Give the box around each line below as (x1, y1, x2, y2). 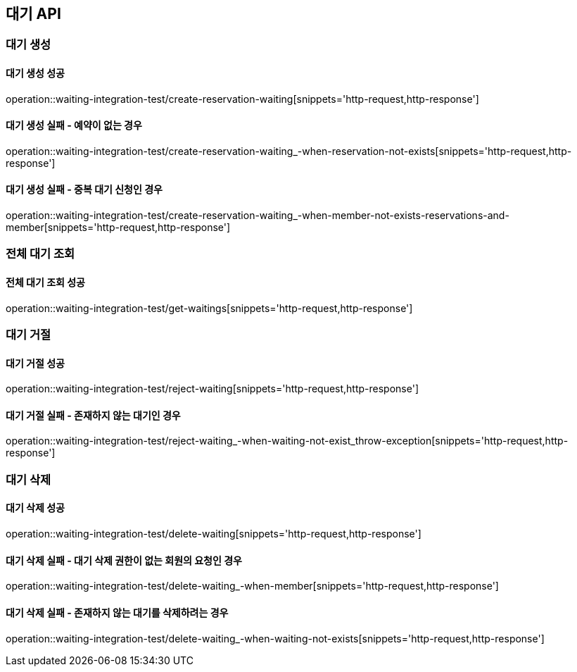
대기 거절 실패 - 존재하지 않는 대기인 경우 (6, 409, 181, 421)
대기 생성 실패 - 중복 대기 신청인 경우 (6, 183, 163, 196)
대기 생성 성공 (6, 67, 65, 80)
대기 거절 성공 (6, 356, 65, 369)
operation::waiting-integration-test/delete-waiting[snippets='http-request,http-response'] (6, 528, 421, 540)
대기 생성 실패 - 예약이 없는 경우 (6, 119, 142, 132)
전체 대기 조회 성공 (6, 276, 85, 289)
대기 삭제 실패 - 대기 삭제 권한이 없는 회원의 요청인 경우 (6, 554, 242, 566)
